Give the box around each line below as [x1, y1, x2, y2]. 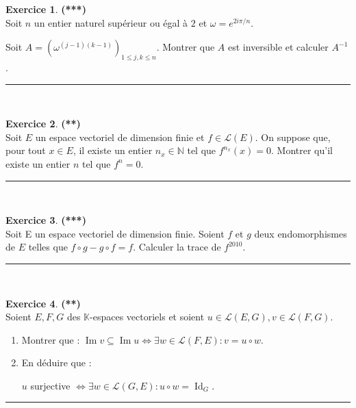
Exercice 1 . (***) [5, 2, 86, 16]
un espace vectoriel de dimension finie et [35, 129, 205, 144]
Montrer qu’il [277, 143, 333, 157]
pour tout [5, 143, 46, 157]
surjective [30, 378, 71, 392]
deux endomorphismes [254, 226, 347, 240]
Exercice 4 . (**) [5, 296, 81, 310]
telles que [28, 240, 68, 254]
